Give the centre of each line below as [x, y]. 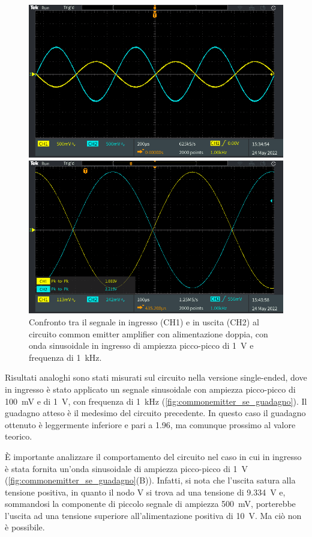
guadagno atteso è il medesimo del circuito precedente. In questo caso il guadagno [155, 413]
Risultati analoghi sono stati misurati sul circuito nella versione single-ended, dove [156, 377]
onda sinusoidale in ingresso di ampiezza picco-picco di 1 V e [141, 345]
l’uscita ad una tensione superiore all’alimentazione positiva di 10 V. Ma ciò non [153, 515]
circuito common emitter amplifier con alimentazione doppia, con [148, 333]
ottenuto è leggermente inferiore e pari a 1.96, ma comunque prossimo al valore [150, 424]
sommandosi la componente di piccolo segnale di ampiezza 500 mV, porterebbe [150, 504]
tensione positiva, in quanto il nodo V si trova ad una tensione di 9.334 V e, [145, 492]
